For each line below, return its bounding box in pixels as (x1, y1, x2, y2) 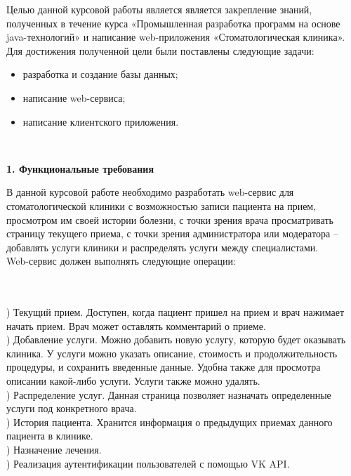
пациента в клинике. (6, 428, 93, 443)
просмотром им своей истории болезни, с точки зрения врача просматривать (6, 212, 333, 227)
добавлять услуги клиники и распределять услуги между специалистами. (6, 239, 319, 254)
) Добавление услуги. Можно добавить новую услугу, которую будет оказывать (6, 332, 346, 347)
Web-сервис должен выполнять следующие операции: (6, 253, 236, 268)
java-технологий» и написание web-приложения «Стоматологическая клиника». (6, 29, 345, 44)
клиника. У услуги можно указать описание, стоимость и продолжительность (6, 345, 338, 360)
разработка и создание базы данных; (22, 67, 178, 81)
